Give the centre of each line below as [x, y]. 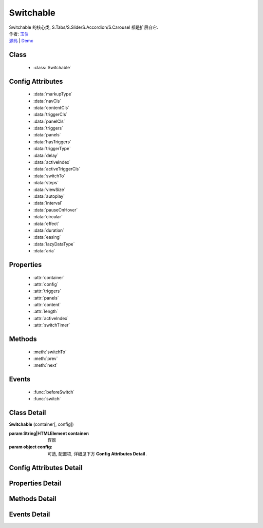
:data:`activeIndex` [52, 162]
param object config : [31, 447]
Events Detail [29, 514]
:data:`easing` [47, 237]
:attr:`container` [49, 277]
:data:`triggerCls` [50, 114]
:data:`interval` [48, 203]
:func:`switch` [47, 399]
